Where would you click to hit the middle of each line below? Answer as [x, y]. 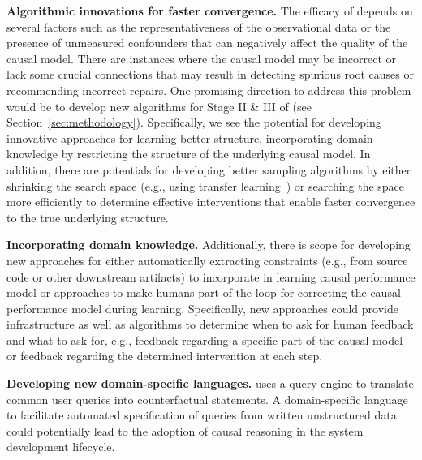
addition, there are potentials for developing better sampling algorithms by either [209, 169]
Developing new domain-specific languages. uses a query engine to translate [210, 383]
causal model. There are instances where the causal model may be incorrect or [201, 58]
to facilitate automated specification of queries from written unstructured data [202, 415]
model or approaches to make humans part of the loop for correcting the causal [204, 292]
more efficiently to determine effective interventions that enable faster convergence [211, 202]
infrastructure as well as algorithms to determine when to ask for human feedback [210, 324]
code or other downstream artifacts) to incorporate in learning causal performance [211, 276]
